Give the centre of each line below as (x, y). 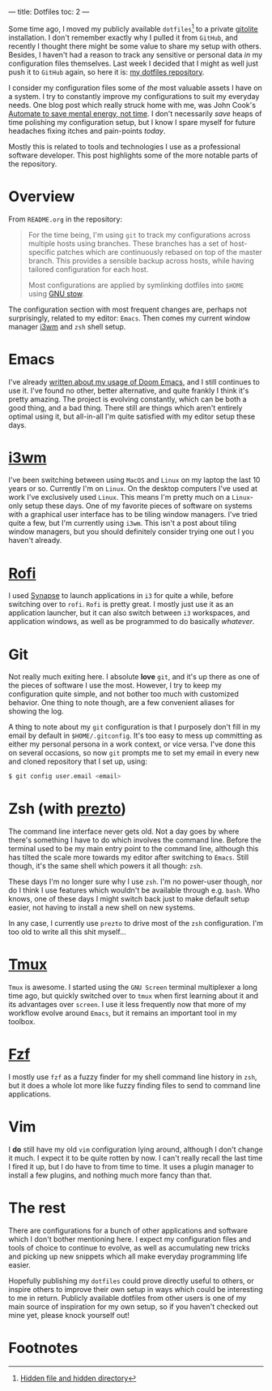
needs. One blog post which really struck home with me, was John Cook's (132, 105)
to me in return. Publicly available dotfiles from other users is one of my (127, 1298)
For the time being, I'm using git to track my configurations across (139, 235)
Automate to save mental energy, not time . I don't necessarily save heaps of (135, 114)
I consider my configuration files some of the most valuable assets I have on (136, 88)
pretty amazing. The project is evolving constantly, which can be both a (127, 399)
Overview (42, 196)
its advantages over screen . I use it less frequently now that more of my (127, 1005)
